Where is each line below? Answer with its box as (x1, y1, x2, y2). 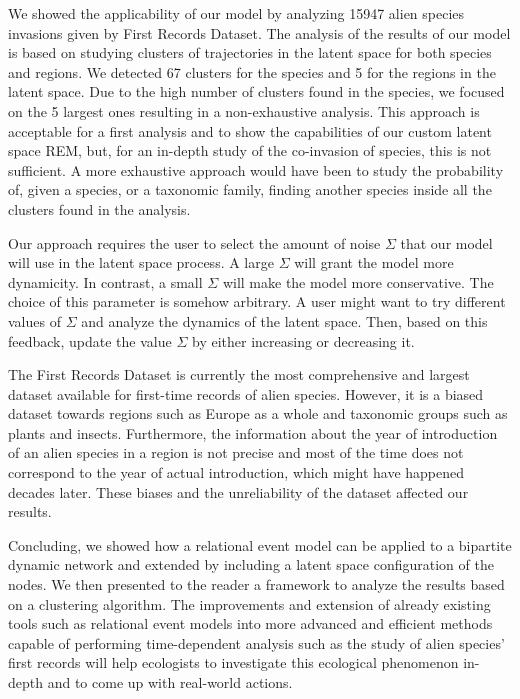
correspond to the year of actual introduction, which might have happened (8, 462, 465, 483)
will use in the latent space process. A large (8, 252, 274, 273)
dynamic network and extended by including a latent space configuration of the (8, 554, 494, 575)
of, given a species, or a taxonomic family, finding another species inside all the (8, 179, 492, 200)
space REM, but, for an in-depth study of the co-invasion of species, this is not (8, 140, 492, 161)
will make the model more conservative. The (222, 271, 494, 292)
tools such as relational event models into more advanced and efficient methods (8, 613, 493, 634)
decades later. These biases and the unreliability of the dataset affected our (8, 481, 469, 502)
